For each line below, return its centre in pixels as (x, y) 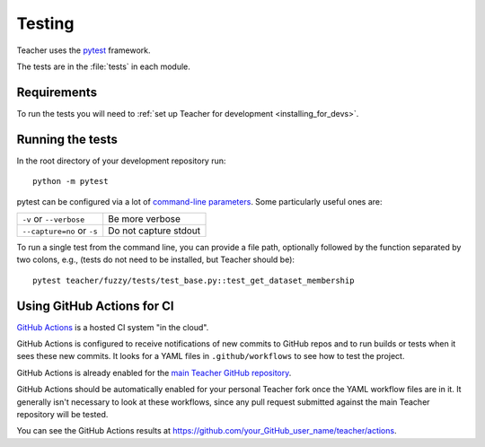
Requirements (57, 92)
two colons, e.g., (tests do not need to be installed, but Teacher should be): (156, 259)
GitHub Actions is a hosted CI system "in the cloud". (113, 327)
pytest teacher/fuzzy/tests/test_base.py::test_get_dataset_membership (194, 280)
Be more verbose (145, 218)
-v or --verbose (53, 218)
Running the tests (67, 139)
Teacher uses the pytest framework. (84, 50)
